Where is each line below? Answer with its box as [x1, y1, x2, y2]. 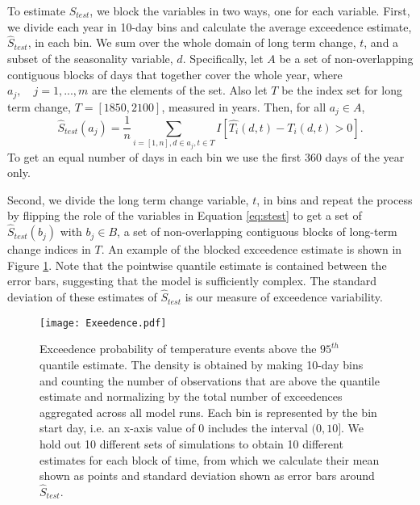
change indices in [7, 241, 91, 258]
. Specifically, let [182, 50, 264, 66]
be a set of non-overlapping [279, 50, 414, 66]
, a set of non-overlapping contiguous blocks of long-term [117, 223, 397, 240]
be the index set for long [281, 82, 403, 99]
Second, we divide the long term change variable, [7, 191, 249, 208]
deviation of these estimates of [7, 288, 157, 305]
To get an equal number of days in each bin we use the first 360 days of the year [7, 148, 405, 165]
